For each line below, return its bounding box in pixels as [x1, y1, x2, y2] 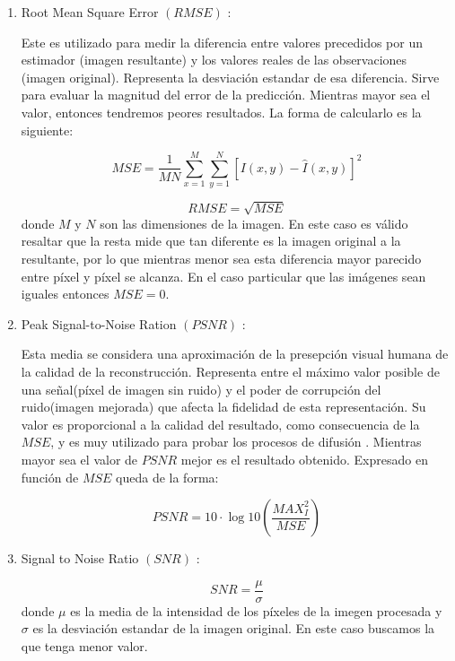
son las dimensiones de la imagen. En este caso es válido [100, 213, 408, 232]
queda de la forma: [116, 467, 219, 486]
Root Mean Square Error [21, 3, 159, 21]
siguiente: [21, 120, 74, 139]
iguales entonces [21, 284, 109, 303]
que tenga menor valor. [21, 636, 148, 655]
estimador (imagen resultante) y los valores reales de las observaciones [21, 50, 407, 69]
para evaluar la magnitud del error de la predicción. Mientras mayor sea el [21, 85, 431, 104]
